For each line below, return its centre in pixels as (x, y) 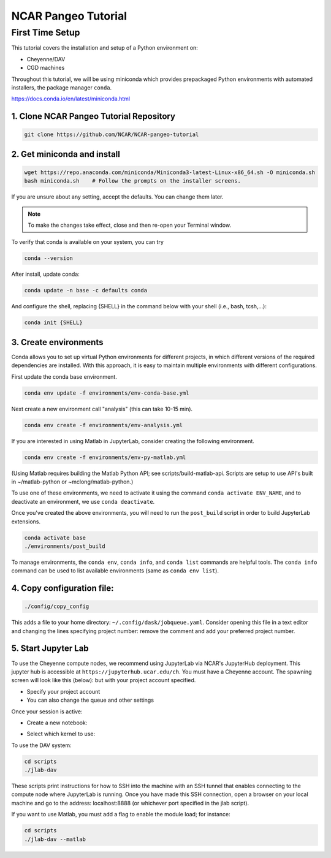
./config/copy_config (57, 606)
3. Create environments (57, 342)
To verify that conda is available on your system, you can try (87, 242)
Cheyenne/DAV (46, 59)
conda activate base (55, 537)
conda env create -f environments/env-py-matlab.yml (105, 457)
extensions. (26, 522)
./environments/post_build (65, 546)
